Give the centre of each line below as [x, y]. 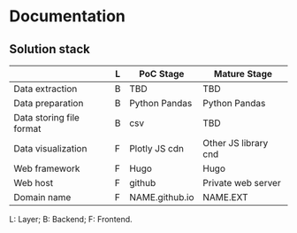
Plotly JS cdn [156, 148]
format [27, 128]
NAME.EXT [225, 197]
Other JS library [236, 143]
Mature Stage [243, 74]
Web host [34, 183]
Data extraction [46, 89]
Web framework [47, 168]
